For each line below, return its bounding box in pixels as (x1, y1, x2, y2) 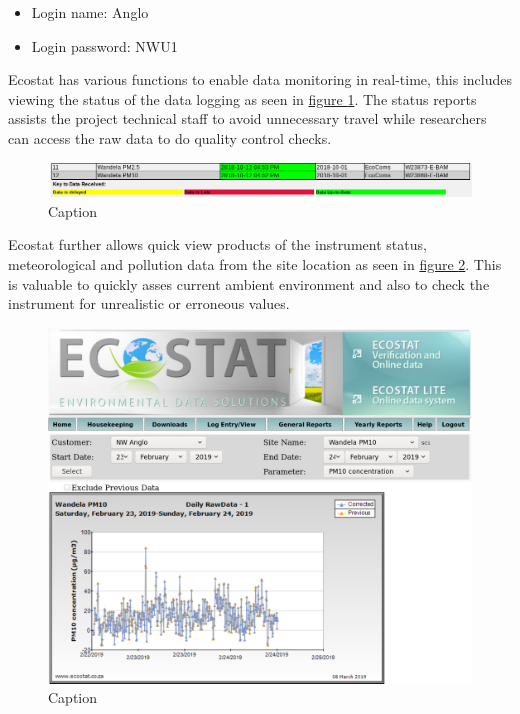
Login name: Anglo (31, 2, 149, 22)
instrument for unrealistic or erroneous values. (8, 293, 290, 314)
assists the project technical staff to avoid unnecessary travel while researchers (8, 108, 487, 129)
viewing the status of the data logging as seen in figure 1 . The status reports (8, 88, 477, 109)
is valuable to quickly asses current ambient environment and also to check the (8, 273, 490, 294)
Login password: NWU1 (31, 35, 178, 56)
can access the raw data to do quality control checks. (8, 127, 332, 148)
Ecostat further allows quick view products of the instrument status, (8, 234, 427, 255)
